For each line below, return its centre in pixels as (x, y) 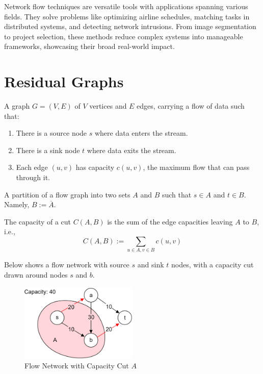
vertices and (108, 106)
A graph (17, 106)
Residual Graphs (64, 81)
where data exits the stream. (131, 150)
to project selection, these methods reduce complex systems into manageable (124, 36)
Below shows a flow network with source (67, 265)
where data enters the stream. (141, 133)
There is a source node (51, 133)
